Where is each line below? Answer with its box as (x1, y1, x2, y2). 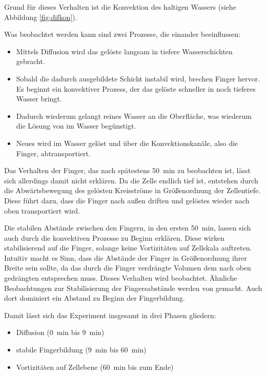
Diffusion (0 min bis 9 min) (16, 327, 105, 338)
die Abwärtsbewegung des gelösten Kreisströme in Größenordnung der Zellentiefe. (4, 185, 261, 196)
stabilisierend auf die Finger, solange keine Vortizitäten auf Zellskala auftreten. (4, 242, 252, 253)
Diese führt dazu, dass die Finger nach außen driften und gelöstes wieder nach (4, 195, 250, 205)
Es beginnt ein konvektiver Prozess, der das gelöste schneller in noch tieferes (16, 83, 256, 94)
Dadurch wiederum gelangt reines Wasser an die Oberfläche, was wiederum (16, 110, 252, 121)
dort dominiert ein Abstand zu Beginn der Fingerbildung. (4, 293, 185, 303)
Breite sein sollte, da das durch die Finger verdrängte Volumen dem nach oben (4, 262, 251, 273)
